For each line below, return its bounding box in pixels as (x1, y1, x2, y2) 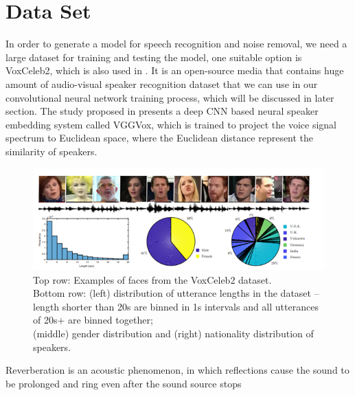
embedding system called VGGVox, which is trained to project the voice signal (5, 117, 337, 131)
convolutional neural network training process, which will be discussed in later (5, 90, 334, 104)
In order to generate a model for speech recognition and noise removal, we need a (5, 36, 347, 51)
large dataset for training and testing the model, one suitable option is (5, 49, 302, 64)
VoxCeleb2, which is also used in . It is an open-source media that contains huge (5, 63, 344, 78)
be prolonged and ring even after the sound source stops (5, 376, 242, 390)
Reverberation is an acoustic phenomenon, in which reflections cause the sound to (5, 363, 350, 377)
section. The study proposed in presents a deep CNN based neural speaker (5, 104, 319, 118)
